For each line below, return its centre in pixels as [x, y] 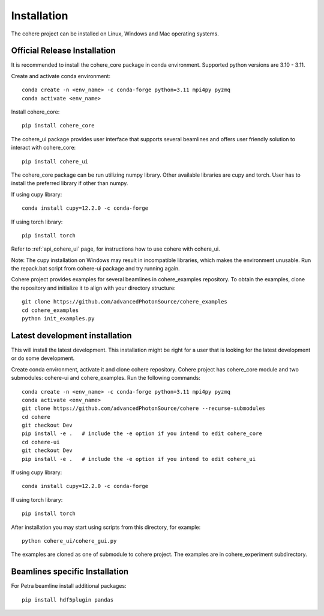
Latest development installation [71, 336]
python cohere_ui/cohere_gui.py [69, 541]
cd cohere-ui [41, 442]
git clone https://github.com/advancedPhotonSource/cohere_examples [124, 302]
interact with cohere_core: [43, 148]
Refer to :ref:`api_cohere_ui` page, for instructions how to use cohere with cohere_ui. [115, 249]
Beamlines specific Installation [70, 572]
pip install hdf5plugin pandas [68, 600]
